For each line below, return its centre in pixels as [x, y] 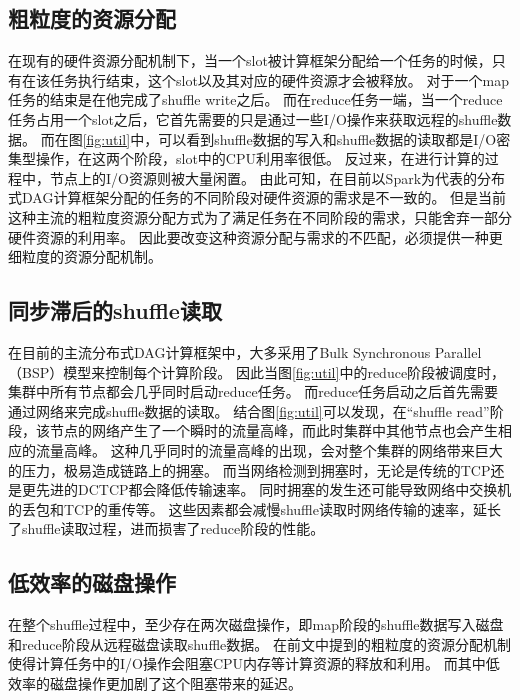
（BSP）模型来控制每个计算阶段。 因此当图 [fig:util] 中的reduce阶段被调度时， [257, 371]
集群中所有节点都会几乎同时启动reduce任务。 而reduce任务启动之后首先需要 [253, 391]
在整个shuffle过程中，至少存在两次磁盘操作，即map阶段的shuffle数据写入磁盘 [256, 624]
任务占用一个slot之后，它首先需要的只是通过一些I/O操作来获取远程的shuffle [253, 118]
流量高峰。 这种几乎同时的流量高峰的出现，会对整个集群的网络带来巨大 [269, 449]
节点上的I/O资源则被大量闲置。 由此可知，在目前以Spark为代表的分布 [277, 177]
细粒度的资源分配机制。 [85, 256]
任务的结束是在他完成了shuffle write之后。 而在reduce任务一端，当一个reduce [255, 99]
